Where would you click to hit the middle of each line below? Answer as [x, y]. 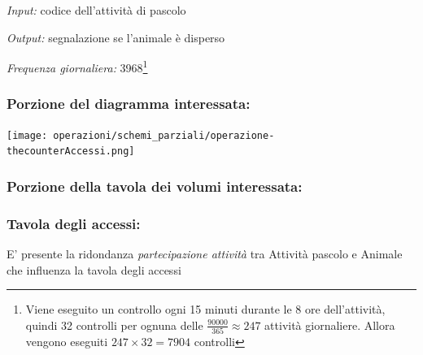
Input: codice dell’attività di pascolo [96, 10]
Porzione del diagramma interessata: [129, 104]
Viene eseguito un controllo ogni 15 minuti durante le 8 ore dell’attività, [205, 309]
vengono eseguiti [67, 342]
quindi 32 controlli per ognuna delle [114, 325]
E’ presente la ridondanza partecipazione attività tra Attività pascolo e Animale [205, 254]
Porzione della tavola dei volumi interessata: [155, 186]
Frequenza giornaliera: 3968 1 [77, 66]
